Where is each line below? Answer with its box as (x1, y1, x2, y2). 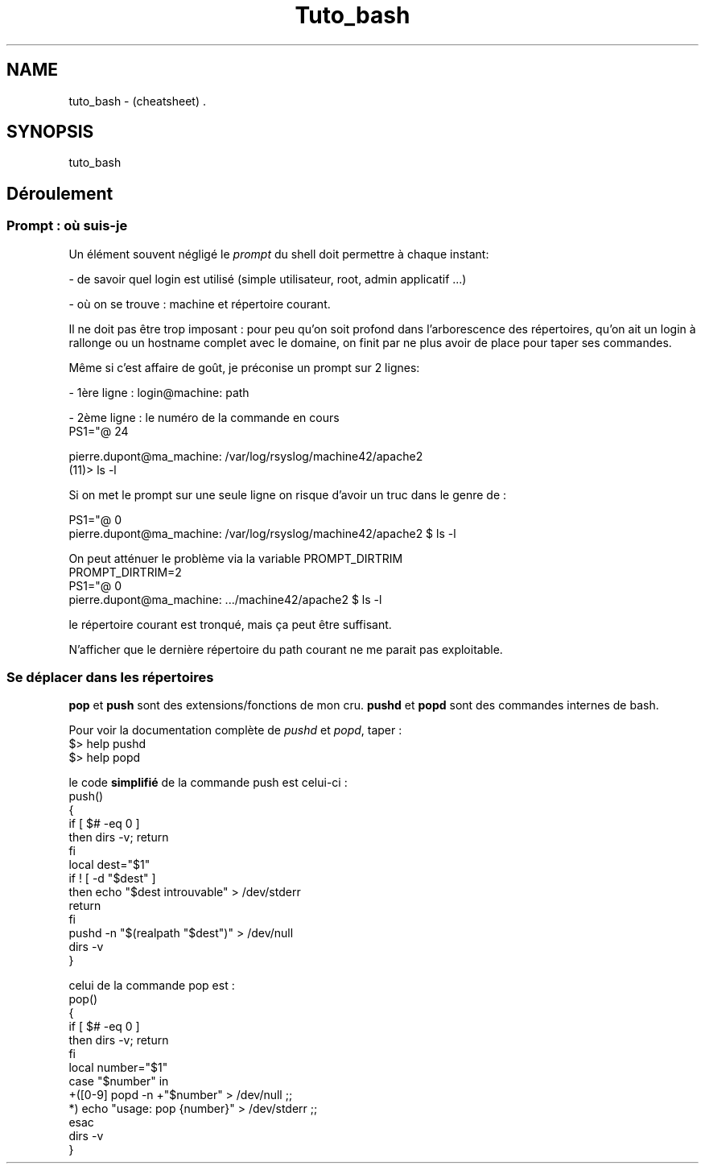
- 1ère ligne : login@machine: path (68, 385, 249, 399)
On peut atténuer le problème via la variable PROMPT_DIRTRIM (68, 551, 403, 565)
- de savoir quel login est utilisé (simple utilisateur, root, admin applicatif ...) (68, 271, 467, 286)
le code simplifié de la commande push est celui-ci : (68, 775, 348, 790)
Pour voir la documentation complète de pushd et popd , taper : (68, 723, 402, 738)
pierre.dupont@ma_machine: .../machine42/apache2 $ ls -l (68, 592, 382, 606)
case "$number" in (68, 1074, 169, 1089)
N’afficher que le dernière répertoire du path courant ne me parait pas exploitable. (68, 642, 503, 656)
